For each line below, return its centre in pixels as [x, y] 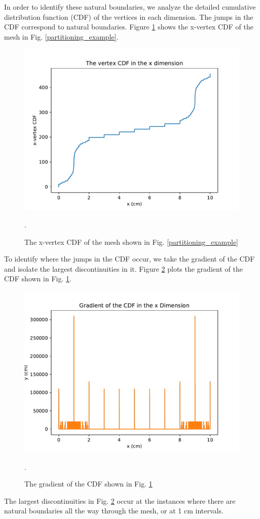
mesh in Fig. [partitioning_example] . [61, 36]
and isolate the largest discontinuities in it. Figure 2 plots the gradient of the [123, 268]
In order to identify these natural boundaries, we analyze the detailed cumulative [130, 7]
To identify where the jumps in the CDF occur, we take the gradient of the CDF [129, 259]
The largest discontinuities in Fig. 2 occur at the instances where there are [120, 500]
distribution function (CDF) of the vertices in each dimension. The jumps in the [129, 17]
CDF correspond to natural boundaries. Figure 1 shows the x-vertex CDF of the [129, 27]
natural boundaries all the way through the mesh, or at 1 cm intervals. [114, 511]
